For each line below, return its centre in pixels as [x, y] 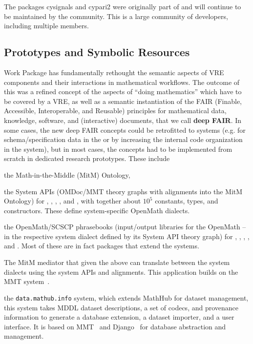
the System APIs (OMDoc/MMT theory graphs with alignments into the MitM [123, 191]
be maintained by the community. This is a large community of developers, [116, 16]
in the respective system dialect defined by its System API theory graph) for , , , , [127, 236]
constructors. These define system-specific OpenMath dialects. [97, 210]
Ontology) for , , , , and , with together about [73, 201]
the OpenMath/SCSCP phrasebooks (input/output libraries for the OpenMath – [125, 227]
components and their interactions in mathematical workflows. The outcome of [122, 82]
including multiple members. [46, 26]
